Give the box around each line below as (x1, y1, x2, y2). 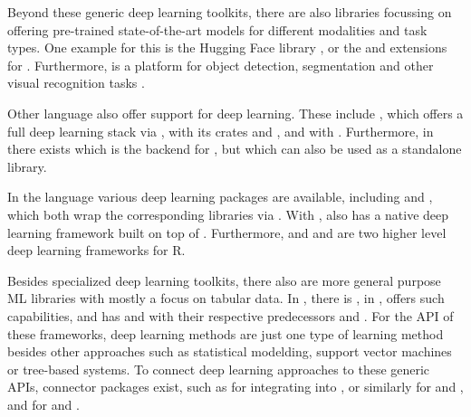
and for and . (7, 394, 80, 413)
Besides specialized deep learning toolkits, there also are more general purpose (7, 270, 441, 289)
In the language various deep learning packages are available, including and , (7, 187, 433, 206)
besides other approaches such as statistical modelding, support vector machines (7, 342, 452, 361)
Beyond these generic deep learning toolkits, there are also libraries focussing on (7, 3, 452, 21)
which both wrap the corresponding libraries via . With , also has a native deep (7, 204, 449, 223)
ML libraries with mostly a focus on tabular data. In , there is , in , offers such (7, 289, 445, 308)
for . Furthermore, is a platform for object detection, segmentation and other (7, 55, 434, 74)
